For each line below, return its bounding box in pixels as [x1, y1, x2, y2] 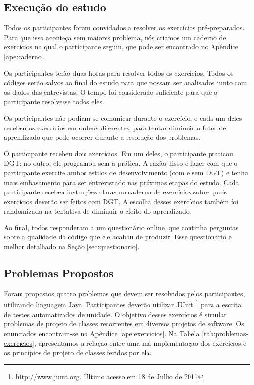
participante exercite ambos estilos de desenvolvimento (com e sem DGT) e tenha [4, 167, 248, 177]
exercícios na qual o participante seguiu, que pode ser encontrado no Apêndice [4, 42, 238, 52]
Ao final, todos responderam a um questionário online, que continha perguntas [4, 222, 239, 232]
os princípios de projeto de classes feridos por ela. [4, 347, 152, 358]
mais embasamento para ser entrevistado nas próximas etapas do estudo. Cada [4, 177, 239, 187]
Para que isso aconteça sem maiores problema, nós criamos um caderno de [4, 32, 226, 42]
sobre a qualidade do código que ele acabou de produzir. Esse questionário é [4, 232, 232, 242]
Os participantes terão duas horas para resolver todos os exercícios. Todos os [4, 67, 233, 78]
